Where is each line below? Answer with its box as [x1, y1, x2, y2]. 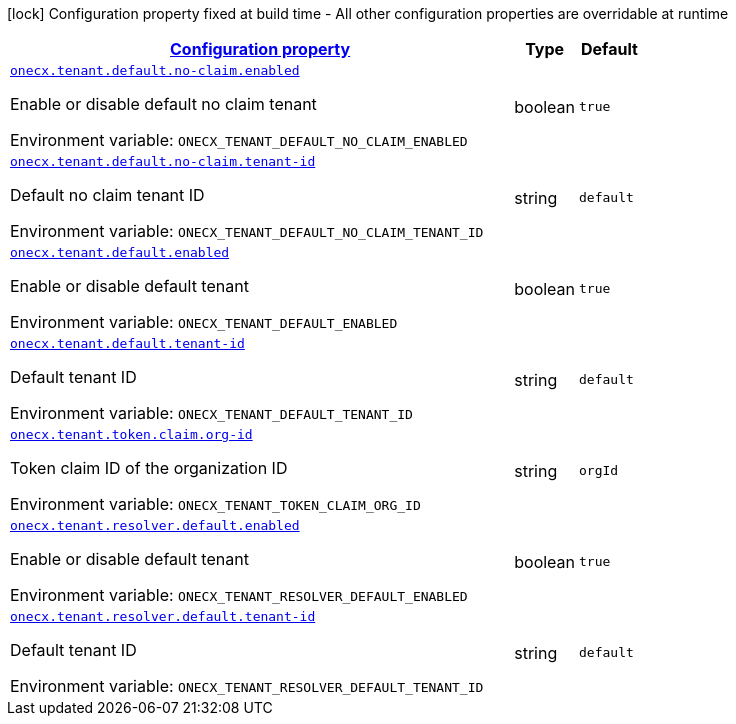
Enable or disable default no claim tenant [10, 94, 317, 114]
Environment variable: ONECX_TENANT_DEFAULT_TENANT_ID [10, 403, 413, 423]
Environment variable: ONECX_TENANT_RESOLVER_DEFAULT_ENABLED [10, 585, 468, 605]
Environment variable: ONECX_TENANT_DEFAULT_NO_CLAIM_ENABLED [10, 130, 468, 150]
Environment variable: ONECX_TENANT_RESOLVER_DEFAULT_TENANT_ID [10, 676, 484, 696]
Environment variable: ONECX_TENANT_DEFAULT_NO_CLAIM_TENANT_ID [10, 221, 484, 241]
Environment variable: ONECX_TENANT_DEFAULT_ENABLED [10, 312, 398, 332]
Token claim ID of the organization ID [10, 458, 288, 478]
